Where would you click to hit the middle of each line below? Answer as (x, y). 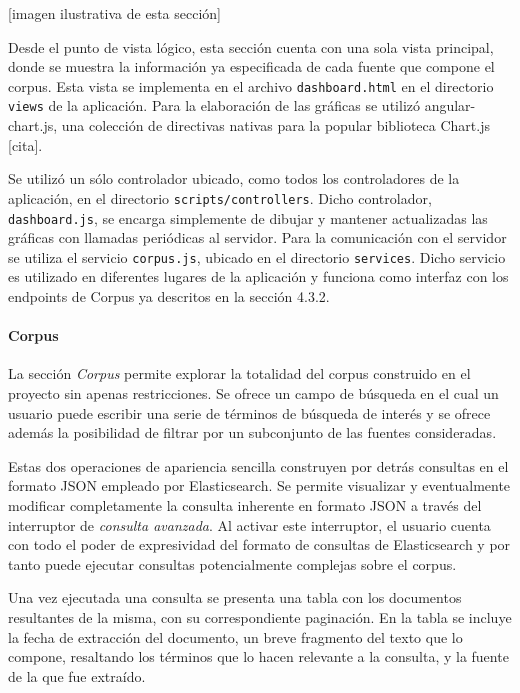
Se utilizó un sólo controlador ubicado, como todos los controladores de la (234, 178)
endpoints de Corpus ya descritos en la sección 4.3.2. (169, 296)
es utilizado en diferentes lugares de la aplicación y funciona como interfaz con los (258, 276)
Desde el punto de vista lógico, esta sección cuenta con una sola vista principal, (251, 46)
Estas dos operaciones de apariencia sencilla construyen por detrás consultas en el (258, 465)
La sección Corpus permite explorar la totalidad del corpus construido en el (239, 373)
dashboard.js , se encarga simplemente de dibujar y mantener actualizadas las (248, 217)
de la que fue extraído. (77, 675)
